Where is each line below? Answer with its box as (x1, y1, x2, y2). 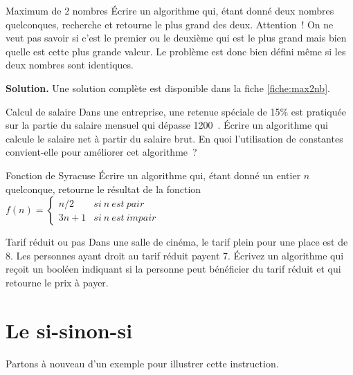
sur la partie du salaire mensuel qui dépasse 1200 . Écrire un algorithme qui (6, 118, 328, 132)
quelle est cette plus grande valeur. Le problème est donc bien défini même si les (6, 44, 346, 58)
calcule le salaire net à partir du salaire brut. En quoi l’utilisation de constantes (6, 131, 343, 145)
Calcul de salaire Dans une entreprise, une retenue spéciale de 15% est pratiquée (6, 104, 346, 118)
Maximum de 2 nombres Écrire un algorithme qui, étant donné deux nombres (6, 3, 334, 17)
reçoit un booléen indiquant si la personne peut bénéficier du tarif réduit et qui (6, 262, 341, 276)
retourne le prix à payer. (6, 275, 109, 289)
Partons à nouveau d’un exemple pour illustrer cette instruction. (6, 356, 279, 370)
